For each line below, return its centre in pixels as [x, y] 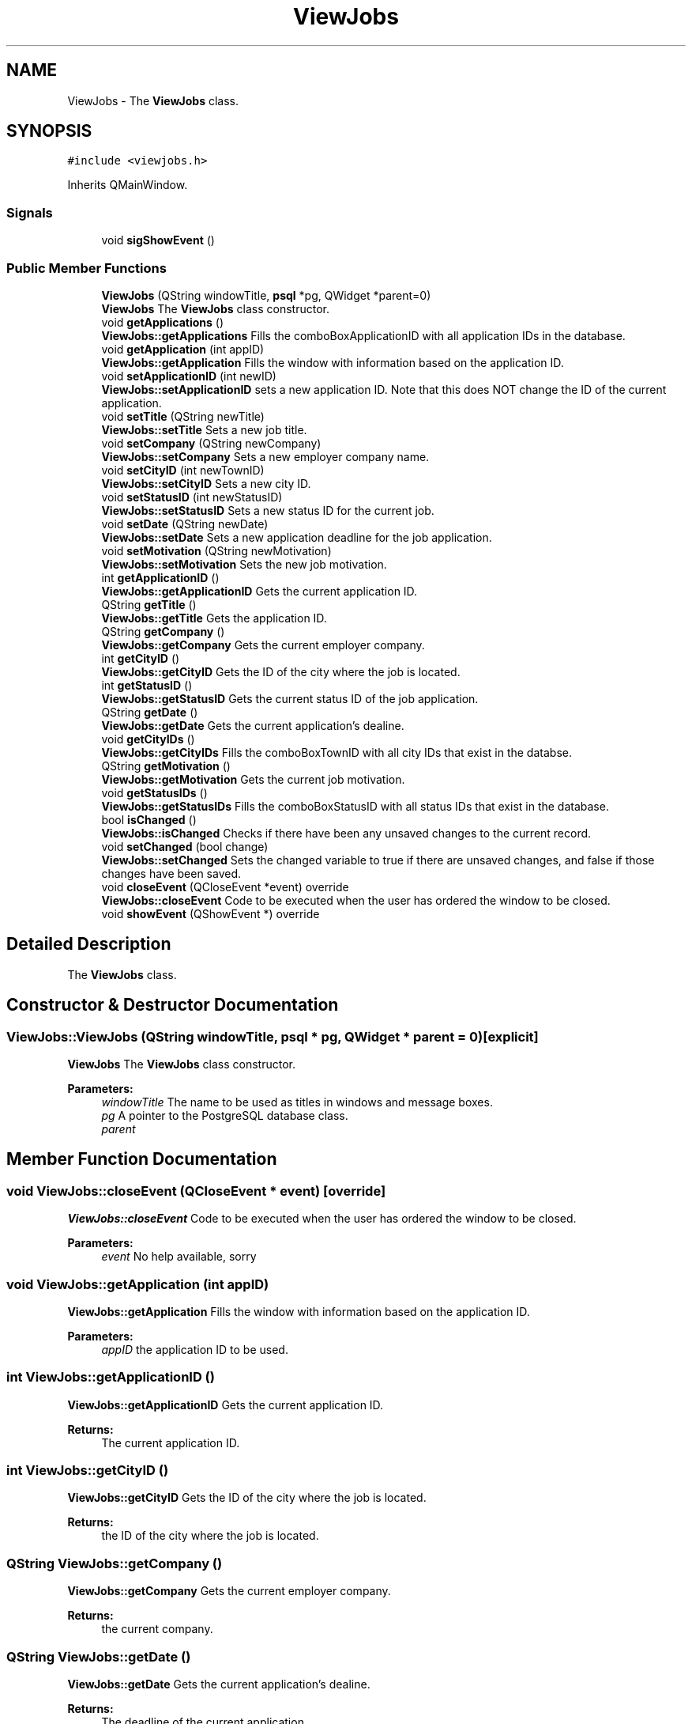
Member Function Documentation [142, 1159]
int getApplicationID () [160, 577]
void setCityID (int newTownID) [183, 470]
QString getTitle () [149, 604]
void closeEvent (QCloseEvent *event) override [225, 887]
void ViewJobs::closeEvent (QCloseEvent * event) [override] [196, 1191]
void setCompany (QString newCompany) [211, 443]
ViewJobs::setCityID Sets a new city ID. [206, 483]
